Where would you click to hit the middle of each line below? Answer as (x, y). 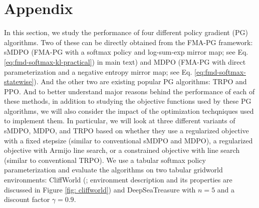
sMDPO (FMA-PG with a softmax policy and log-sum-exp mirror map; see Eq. (126, 52)
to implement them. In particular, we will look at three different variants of (120, 121)
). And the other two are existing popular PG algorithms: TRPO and (140, 81)
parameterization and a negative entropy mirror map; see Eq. (98, 71)
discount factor (27, 199)
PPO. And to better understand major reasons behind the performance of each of (129, 91)
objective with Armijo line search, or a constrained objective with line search (122, 150)
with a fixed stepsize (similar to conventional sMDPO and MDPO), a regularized (128, 140)
